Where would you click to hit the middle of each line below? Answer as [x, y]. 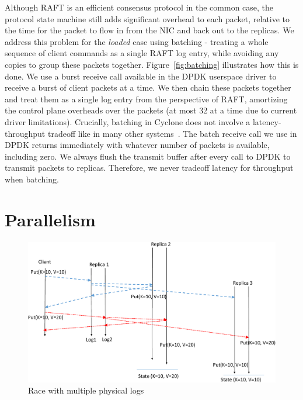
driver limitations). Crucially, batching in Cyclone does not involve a [128, 121]
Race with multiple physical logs [86, 390]
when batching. [32, 179]
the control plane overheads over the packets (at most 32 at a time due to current [151, 110]
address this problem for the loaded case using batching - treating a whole [137, 41]
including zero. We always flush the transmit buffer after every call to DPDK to [148, 156]
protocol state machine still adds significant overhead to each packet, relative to [147, 18]
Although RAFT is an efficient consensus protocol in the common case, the [139, 7]
